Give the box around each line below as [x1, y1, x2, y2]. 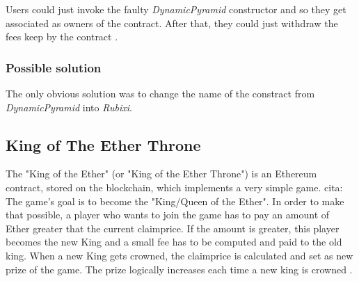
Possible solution [6, 58, 102, 76]
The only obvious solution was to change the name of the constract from [6, 86, 315, 100]
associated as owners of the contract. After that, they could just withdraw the [6, 15, 338, 30]
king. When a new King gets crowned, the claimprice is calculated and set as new [6, 248, 353, 262]
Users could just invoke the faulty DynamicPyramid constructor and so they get [6, 2, 346, 16]
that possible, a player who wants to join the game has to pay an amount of [6, 207, 330, 222]
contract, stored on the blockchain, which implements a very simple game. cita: [6, 179, 343, 194]
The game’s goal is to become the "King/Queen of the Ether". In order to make [6, 193, 344, 208]
